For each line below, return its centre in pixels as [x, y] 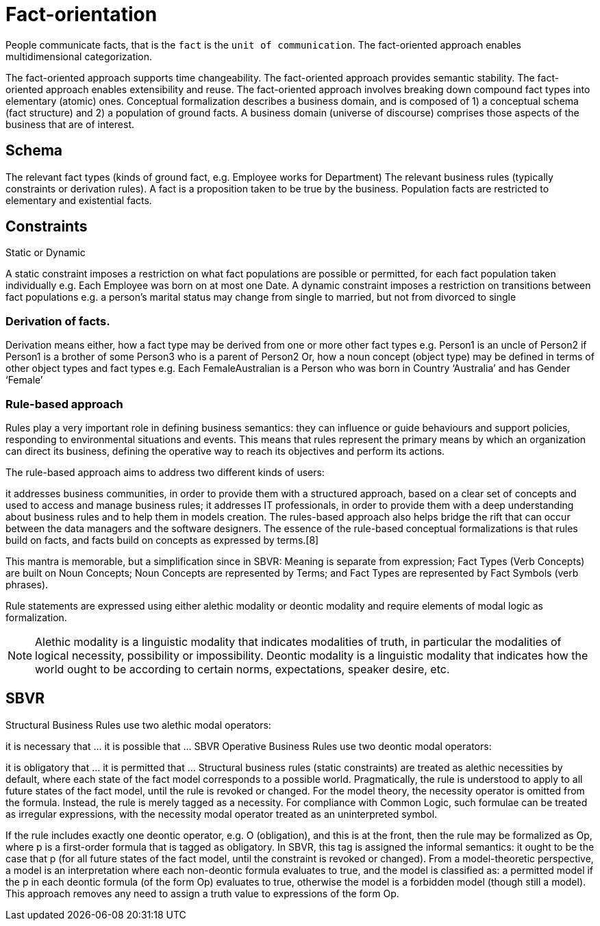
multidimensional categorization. [79, 56]
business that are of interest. [70, 124]
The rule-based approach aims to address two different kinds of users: [165, 472]
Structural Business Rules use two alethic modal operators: [138, 725]
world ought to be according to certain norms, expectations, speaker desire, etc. [242, 669]
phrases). [27, 584]
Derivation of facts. [58, 321]
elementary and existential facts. [79, 200]
